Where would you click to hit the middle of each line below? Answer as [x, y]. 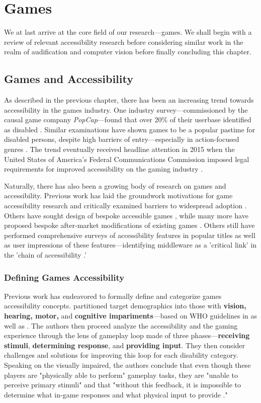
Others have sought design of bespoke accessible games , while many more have [126, 215]
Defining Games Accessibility [64, 277]
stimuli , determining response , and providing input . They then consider [125, 345]
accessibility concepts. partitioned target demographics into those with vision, [125, 306]
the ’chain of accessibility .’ [45, 255]
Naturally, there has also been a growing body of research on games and [115, 185]
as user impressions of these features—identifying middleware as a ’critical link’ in [130, 245]
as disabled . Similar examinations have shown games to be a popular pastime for [130, 129]
